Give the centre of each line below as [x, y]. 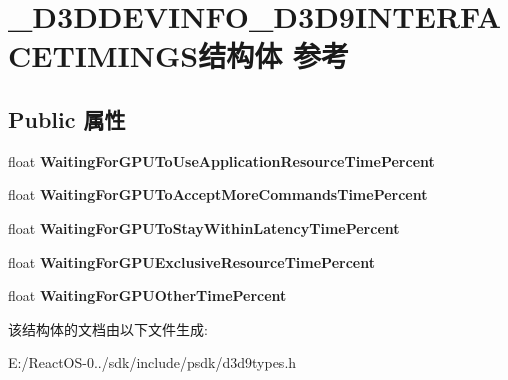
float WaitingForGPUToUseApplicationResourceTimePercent [221, 160]
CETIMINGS [103, 55]
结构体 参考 [273, 55]
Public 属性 [67, 118]
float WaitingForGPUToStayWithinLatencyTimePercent [204, 227]
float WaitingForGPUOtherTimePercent [147, 295]
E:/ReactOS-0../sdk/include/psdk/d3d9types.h [152, 362]
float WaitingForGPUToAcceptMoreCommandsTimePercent [218, 194]
